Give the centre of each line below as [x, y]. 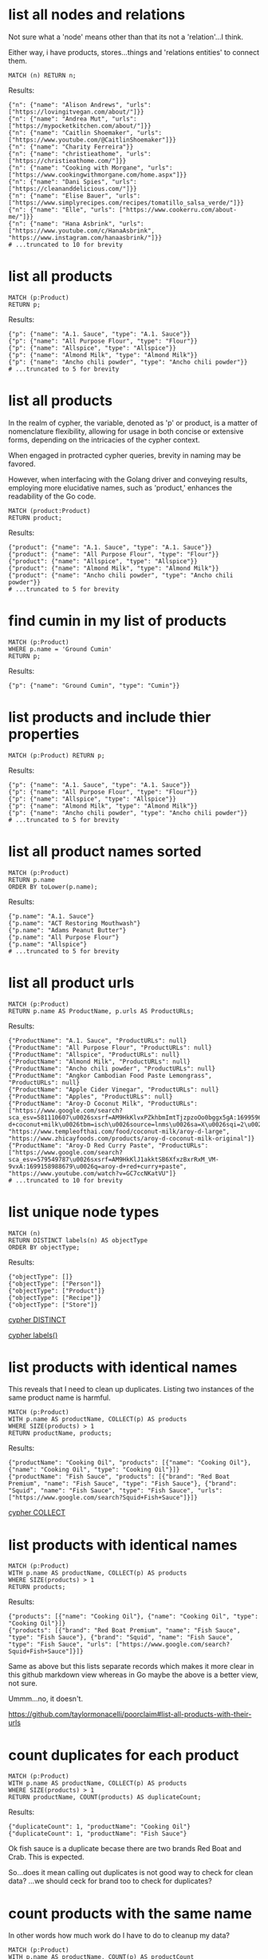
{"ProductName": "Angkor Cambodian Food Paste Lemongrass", [110, 1075]
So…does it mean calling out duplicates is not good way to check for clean [131, 1873]
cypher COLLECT [37, 1512]
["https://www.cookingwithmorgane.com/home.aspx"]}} [98, 175]
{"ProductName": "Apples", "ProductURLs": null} [91, 1096]
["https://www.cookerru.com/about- [178, 209]
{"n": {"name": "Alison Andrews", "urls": [80, 105]
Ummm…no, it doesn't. [46, 1699]
